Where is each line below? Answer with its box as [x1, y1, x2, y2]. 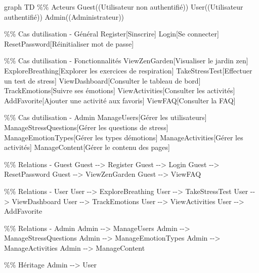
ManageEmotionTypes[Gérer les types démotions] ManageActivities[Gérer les [4, 132, 243, 142]
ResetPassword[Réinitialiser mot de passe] [4, 38, 134, 49]
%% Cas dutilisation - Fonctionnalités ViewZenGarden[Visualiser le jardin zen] [4, 55, 248, 66]
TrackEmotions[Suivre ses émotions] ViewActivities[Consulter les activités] [4, 85, 235, 96]
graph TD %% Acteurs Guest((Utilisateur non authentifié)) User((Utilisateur [4, 2, 243, 12]
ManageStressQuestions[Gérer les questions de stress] [4, 122, 168, 132]
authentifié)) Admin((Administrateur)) [4, 11, 124, 22]
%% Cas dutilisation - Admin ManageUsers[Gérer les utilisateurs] [4, 112, 207, 123]
